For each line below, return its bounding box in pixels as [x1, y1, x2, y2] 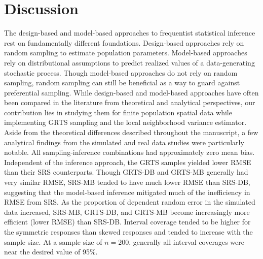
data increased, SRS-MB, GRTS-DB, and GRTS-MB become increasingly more [4, 206, 250, 217]
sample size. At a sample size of [4, 236, 102, 247]
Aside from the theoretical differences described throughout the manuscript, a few [4, 127, 258, 138]
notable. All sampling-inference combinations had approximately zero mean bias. [4, 147, 255, 157]
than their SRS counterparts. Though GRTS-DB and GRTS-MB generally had [4, 167, 248, 177]
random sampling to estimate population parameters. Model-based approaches [4, 47, 247, 58]
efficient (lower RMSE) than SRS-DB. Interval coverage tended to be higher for [4, 216, 251, 227]
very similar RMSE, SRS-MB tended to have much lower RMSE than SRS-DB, [4, 177, 250, 187]
